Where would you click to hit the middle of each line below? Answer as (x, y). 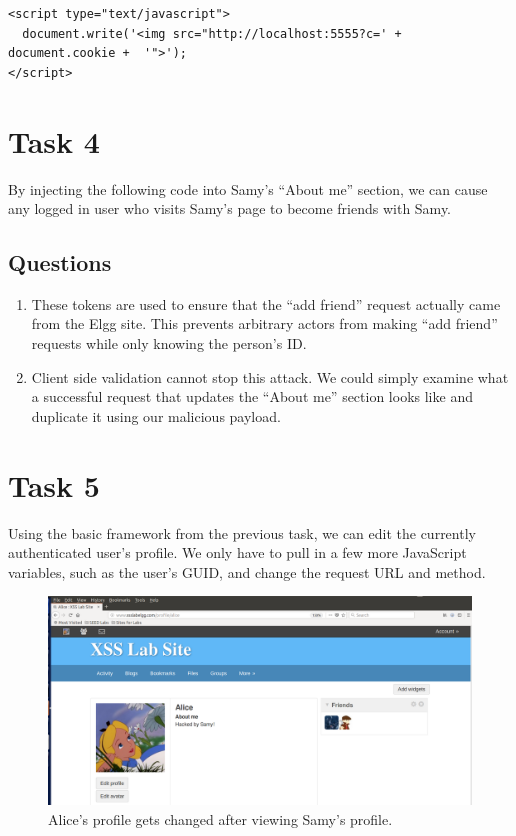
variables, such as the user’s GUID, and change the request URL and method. (247, 571)
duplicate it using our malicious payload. (156, 415)
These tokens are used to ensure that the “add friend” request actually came (266, 303)
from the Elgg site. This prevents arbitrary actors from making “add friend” (264, 323)
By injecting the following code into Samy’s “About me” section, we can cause (248, 188)
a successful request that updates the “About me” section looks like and (252, 396)
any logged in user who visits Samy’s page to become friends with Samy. (230, 208)
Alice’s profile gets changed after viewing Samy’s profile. (220, 818)
